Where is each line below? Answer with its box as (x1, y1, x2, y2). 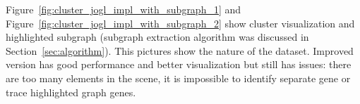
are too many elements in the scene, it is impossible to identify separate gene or (6, 70, 351, 85)
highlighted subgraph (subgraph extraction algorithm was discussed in (6, 30, 309, 44)
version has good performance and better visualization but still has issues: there (6, 57, 352, 72)
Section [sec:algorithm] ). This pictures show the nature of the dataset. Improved (6, 43, 354, 58)
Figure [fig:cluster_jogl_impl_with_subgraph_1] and (6, 2, 241, 16)
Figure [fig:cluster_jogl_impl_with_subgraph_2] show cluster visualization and (6, 15, 355, 30)
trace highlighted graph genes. (6, 84, 136, 99)
